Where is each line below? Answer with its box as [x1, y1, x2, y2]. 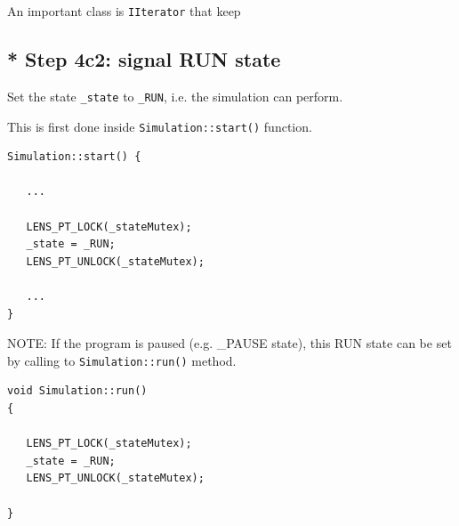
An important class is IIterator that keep [7, 2, 241, 20]
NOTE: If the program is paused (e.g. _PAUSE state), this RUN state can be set [7, 334, 452, 352]
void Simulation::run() [7, 384, 148, 398]
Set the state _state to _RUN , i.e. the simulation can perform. [7, 86, 343, 105]
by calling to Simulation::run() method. [7, 351, 237, 369]
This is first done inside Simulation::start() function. [7, 117, 312, 135]
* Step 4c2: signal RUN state [7, 45, 281, 73]
